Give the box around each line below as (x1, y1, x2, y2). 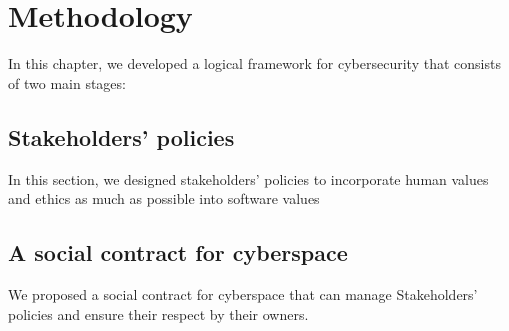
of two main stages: (8, 72, 126, 93)
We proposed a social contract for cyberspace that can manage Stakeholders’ (8, 283, 478, 304)
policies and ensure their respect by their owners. (8, 303, 309, 324)
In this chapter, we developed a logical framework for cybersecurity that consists (8, 53, 501, 74)
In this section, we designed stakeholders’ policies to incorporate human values (8, 168, 489, 189)
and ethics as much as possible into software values (8, 188, 320, 209)
